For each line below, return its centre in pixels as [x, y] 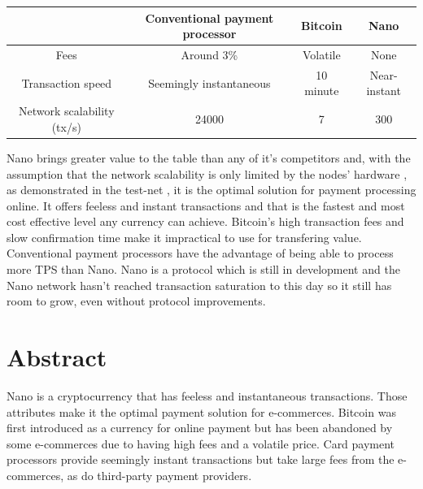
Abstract [57, 357]
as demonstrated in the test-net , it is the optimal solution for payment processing [211, 190]
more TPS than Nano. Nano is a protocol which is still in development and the [203, 269]
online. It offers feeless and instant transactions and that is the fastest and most [206, 205]
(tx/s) [66, 126]
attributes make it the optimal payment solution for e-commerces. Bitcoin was [201, 411]
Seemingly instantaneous [209, 82]
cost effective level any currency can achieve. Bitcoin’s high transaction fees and [205, 221]
